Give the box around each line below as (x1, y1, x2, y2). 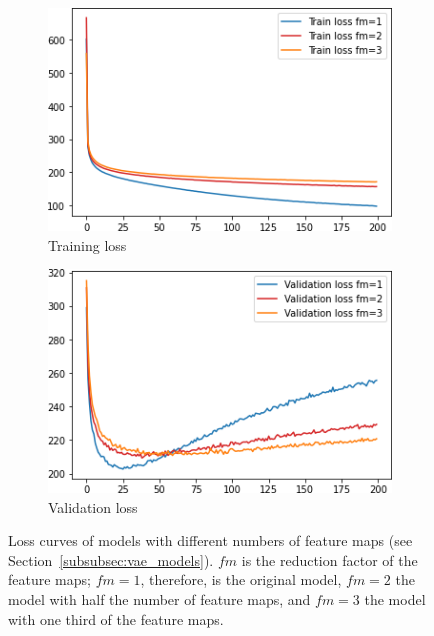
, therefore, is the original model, (140, 569, 342, 590)
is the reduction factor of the (241, 549, 418, 570)
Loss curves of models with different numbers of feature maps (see (8, 530, 413, 551)
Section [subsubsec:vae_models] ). (8, 549, 214, 570)
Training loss (48, 234, 127, 255)
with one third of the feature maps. (8, 608, 224, 629)
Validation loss (48, 496, 138, 517)
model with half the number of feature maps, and (8, 589, 311, 610)
